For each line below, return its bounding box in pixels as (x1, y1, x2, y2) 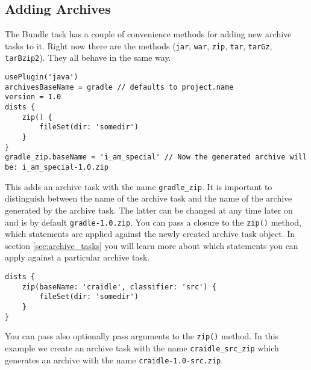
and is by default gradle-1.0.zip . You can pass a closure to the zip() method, (5, 215, 301, 228)
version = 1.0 (5, 93, 61, 102)
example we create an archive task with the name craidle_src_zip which (5, 341, 279, 354)
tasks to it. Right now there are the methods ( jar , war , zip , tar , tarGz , (5, 39, 272, 52)
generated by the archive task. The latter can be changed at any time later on (5, 203, 293, 216)
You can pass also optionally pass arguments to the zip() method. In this (5, 330, 279, 342)
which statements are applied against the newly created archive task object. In (5, 227, 295, 240)
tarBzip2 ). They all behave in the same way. (5, 51, 171, 64)
